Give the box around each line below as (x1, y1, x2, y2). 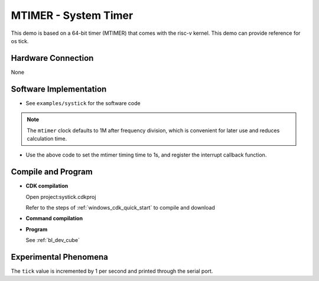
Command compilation (25, 215, 83, 222)
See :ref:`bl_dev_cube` (25, 237, 80, 244)
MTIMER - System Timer (11, 9, 134, 22)
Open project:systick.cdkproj (25, 193, 96, 200)
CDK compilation (25, 182, 69, 189)
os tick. (11, 37, 29, 44)
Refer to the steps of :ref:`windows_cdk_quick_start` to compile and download (25, 204, 215, 211)
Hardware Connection (11, 53, 94, 63)
